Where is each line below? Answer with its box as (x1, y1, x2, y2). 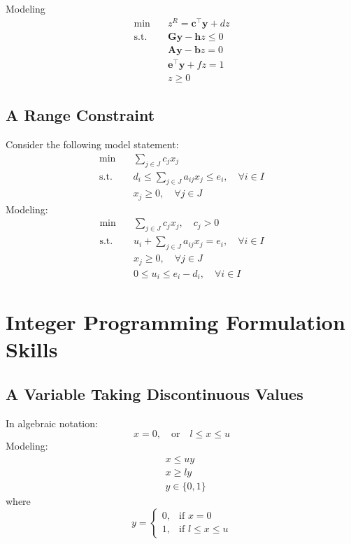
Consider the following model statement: (6, 137, 179, 152)
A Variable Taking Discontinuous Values (6, 383, 303, 405)
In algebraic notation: (6, 415, 98, 430)
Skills (6, 335, 58, 364)
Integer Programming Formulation (6, 308, 345, 336)
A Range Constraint (6, 104, 155, 126)
